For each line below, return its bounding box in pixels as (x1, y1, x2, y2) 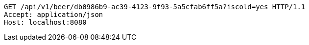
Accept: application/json (4, 11, 103, 18)
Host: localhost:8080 (4, 18, 87, 26)
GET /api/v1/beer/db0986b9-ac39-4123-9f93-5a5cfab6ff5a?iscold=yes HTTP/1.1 (4, 3, 306, 11)
